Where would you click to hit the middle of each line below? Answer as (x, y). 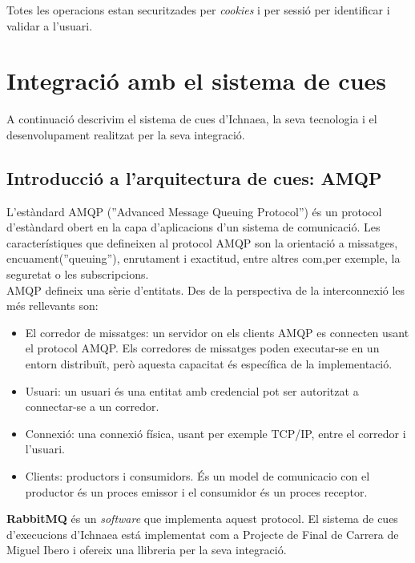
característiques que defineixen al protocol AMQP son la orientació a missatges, (202, 242)
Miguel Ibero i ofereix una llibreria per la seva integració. (147, 550)
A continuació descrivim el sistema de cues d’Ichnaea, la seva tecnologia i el (192, 119)
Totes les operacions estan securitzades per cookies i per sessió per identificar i (198, 10)
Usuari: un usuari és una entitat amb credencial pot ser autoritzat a (192, 390)
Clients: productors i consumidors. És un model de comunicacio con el (197, 476)
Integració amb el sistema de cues (197, 80)
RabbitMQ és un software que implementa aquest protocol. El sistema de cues (202, 519)
